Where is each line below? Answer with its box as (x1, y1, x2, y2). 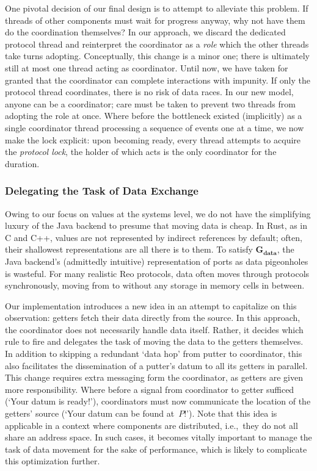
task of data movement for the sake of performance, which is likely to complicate (5, 442, 307, 455)
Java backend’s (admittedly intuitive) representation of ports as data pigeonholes (5, 254, 308, 267)
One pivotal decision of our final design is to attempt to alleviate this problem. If (5, 2, 308, 14)
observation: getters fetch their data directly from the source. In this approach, (5, 311, 301, 324)
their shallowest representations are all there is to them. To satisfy (5, 243, 253, 256)
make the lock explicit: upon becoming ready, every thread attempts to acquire (5, 133, 301, 146)
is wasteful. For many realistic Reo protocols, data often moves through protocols (5, 267, 310, 279)
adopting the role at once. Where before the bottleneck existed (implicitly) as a (5, 109, 302, 122)
